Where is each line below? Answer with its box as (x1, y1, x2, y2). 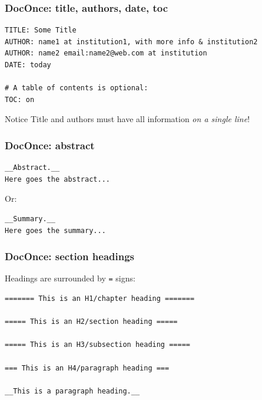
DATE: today (5, 61, 51, 69)
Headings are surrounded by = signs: (5, 272, 135, 284)
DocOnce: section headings (5, 249, 135, 264)
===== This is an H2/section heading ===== (5, 317, 178, 326)
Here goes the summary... (5, 226, 106, 235)
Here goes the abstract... (5, 175, 110, 183)
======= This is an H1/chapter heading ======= (5, 294, 195, 303)
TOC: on (5, 95, 35, 104)
